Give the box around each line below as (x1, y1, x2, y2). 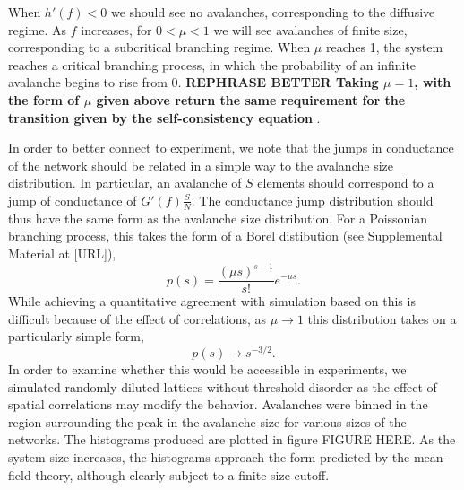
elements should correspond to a (257, 173, 434, 192)
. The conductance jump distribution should (191, 190, 434, 209)
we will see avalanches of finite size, (213, 20, 408, 39)
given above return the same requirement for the (96, 90, 406, 109)
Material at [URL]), (8, 243, 116, 262)
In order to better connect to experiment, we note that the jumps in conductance (8, 138, 454, 157)
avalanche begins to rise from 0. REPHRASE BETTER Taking (8, 73, 379, 92)
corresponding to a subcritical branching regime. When (8, 38, 311, 57)
